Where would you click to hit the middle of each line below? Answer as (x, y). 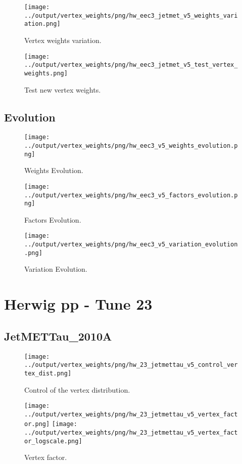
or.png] (37, 424)
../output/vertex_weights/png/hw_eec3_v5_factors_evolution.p (131, 195)
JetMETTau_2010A (58, 336)
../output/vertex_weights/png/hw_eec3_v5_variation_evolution (131, 245)
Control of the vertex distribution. (77, 389)
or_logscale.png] (53, 441)
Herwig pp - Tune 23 (78, 304)
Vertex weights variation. (63, 40)
